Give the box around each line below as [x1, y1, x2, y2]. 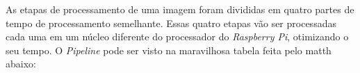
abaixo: [6, 56, 36, 71]
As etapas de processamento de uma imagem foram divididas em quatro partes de [6, 2, 354, 16]
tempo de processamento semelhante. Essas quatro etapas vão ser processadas [6, 15, 336, 30]
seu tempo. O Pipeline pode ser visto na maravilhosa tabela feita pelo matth [6, 42, 332, 57]
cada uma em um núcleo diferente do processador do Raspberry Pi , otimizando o [6, 29, 349, 44]
